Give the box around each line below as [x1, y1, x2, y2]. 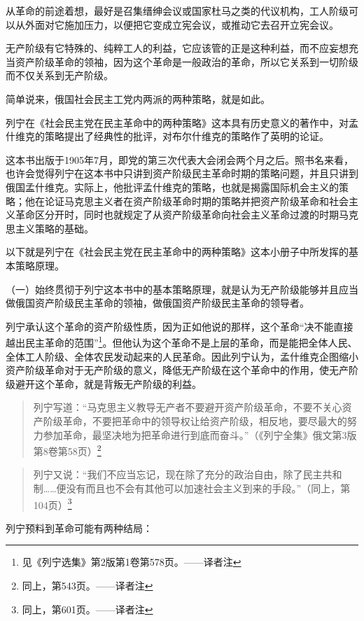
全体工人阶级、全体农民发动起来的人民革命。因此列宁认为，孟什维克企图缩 [6, 349, 349, 363]
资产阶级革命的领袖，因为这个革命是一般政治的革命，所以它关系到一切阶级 [15, 54, 358, 69]
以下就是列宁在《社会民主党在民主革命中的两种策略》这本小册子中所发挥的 [6, 244, 349, 259]
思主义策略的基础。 [6, 221, 94, 235]
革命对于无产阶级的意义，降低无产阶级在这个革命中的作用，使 [44, 363, 329, 377]
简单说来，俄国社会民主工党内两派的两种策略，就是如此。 [6, 91, 270, 106]
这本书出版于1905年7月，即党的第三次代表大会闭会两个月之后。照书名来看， [6, 152, 353, 167]
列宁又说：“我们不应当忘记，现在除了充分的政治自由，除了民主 [33, 467, 323, 482]
